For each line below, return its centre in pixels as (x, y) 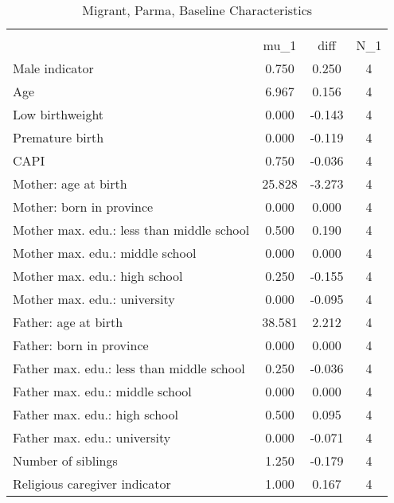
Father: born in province (81, 345)
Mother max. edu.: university (94, 299)
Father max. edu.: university (92, 437)
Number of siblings (65, 460)
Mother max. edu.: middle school (105, 253)
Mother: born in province (83, 207)
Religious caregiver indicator (92, 484)
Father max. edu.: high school (96, 414)
